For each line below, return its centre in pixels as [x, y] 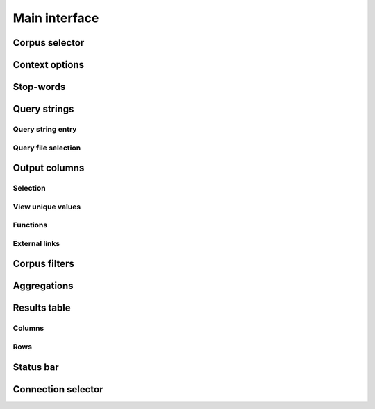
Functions [30, 225]
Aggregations [43, 286]
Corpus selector [49, 43]
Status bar [36, 367]
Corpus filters [43, 264]
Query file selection [47, 148]
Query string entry [45, 129]
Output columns [49, 168]
